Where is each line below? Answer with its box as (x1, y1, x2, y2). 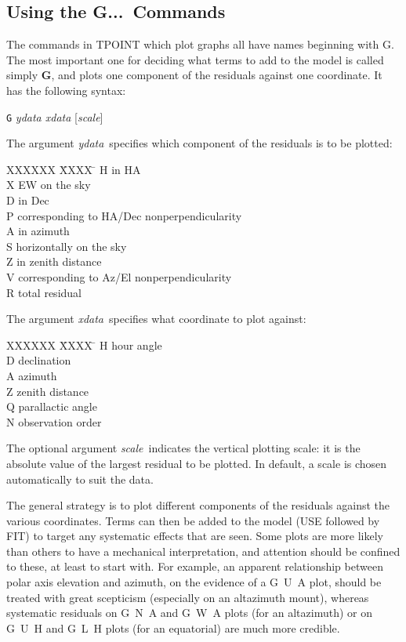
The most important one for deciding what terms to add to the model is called (6, 51, 384, 67)
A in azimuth (6, 223, 70, 239)
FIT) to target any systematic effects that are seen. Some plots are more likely (6, 528, 383, 544)
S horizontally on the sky (6, 238, 127, 254)
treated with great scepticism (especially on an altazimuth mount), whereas (6, 589, 369, 605)
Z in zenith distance (6, 253, 102, 270)
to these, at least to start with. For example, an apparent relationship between (6, 558, 383, 575)
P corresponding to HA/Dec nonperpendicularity (6, 207, 242, 223)
